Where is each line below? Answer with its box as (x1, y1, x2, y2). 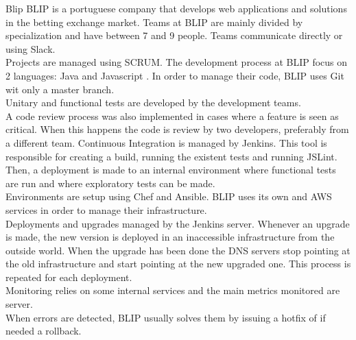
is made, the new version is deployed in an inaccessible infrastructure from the (5, 230, 335, 244)
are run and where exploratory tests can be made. (5, 175, 215, 190)
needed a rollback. (5, 324, 82, 338)
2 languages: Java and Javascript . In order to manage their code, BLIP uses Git (5, 68, 344, 82)
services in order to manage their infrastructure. (5, 202, 207, 217)
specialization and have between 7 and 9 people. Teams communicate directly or (5, 28, 343, 42)
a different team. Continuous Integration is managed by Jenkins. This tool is (5, 135, 327, 149)
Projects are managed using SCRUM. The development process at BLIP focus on (5, 55, 348, 69)
